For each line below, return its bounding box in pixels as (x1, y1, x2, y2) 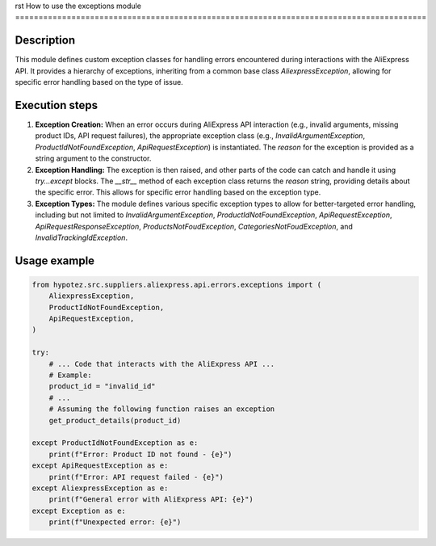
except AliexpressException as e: (31, 483, 169, 493)
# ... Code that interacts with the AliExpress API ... (48, 359, 275, 368)
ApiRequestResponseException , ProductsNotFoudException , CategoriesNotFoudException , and (35, 221, 353, 231)
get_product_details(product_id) (48, 416, 182, 425)
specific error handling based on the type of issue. (15, 78, 183, 87)
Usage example (15, 254, 95, 267)
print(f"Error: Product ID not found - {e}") (48, 449, 233, 459)
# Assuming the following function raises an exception (48, 405, 275, 414)
